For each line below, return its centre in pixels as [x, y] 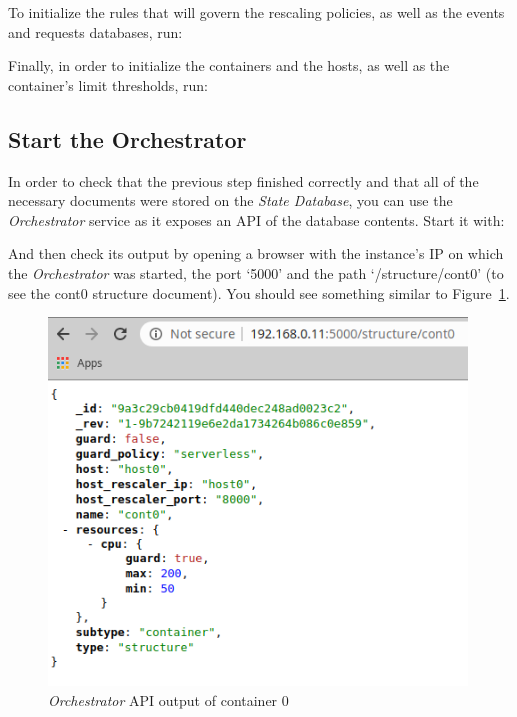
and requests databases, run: [95, 31]
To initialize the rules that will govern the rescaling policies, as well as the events [256, 12]
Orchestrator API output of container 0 [168, 699]
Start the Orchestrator [127, 138]
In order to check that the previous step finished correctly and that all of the [243, 180]
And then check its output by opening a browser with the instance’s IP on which [256, 253]
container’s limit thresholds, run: [108, 84]
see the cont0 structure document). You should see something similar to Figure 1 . [259, 292]
